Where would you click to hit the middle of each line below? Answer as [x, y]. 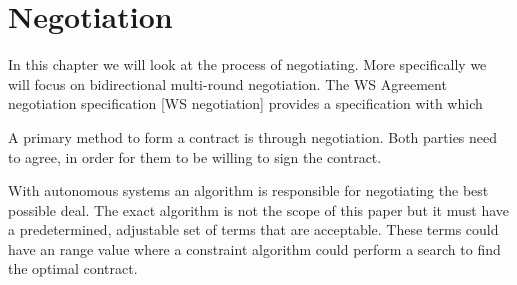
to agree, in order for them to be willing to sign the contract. [195, 156]
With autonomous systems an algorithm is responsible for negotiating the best [248, 190]
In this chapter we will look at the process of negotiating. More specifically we [247, 64]
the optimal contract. [73, 268]
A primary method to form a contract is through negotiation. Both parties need [253, 136]
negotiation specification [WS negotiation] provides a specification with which [245, 103]
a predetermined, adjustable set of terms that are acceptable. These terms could [253, 229]
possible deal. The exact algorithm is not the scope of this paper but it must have [259, 209]
